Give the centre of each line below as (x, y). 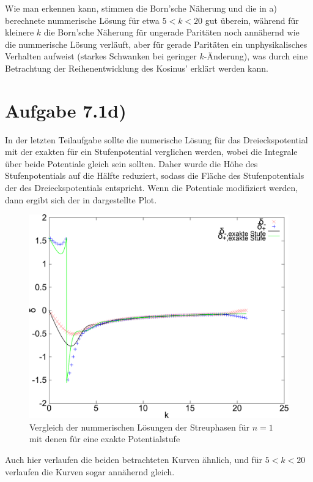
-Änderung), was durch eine (256, 56)
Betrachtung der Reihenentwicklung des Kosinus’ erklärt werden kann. (137, 68)
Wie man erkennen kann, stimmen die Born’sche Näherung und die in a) (141, 8)
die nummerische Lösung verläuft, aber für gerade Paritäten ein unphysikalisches (156, 44)
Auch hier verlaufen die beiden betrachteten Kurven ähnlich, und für (134, 459)
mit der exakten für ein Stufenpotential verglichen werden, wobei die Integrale (151, 152)
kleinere (20, 32)
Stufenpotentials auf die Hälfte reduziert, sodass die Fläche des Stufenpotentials (155, 175)
